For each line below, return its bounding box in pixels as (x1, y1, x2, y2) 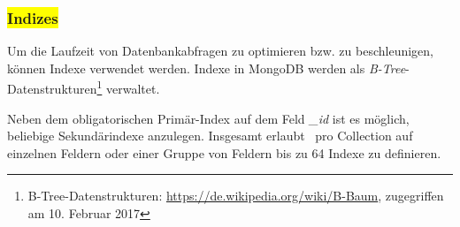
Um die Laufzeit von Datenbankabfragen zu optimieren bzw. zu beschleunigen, (7, 42, 434, 60)
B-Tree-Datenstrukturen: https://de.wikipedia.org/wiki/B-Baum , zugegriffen (27, 186, 444, 205)
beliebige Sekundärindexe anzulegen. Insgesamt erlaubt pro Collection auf (7, 126, 413, 145)
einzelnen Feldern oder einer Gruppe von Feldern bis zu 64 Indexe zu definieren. (7, 143, 441, 162)
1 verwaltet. (96, 77, 160, 98)
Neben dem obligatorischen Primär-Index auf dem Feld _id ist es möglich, (7, 109, 410, 127)
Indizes (7, 6, 58, 28)
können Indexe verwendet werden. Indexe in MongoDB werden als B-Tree (7, 58, 406, 77)
